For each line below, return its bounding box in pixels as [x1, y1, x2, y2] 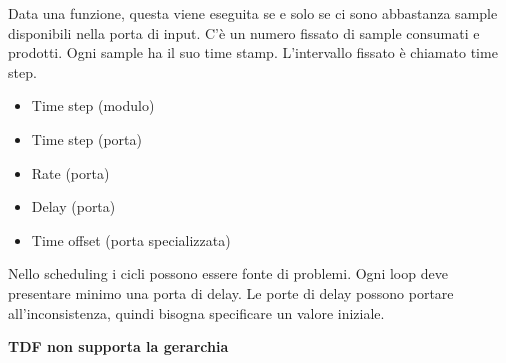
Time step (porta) [31, 128, 142, 149]
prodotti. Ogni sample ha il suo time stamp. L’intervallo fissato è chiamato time [8, 42, 498, 63]
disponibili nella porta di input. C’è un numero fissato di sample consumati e [8, 22, 480, 43]
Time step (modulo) [31, 95, 155, 116]
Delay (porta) [31, 196, 116, 217]
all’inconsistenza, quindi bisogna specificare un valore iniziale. [8, 302, 385, 323]
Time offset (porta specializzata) [31, 229, 231, 250]
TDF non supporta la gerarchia [8, 336, 229, 357]
